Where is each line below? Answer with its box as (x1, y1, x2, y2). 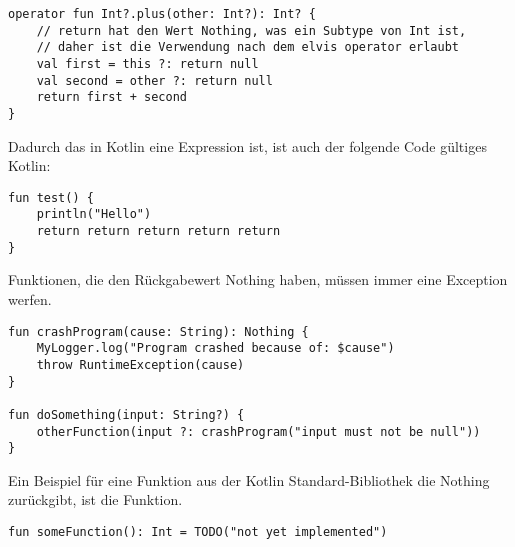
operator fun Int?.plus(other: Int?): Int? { (8, 7, 316, 21)
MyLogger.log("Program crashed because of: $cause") (36, 341, 395, 356)
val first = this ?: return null (36, 56, 259, 71)
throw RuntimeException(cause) (36, 357, 245, 372)
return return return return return (36, 224, 281, 239)
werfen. (8, 289, 52, 309)
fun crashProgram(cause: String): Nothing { (8, 324, 309, 339)
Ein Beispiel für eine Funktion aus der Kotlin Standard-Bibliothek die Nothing (8, 469, 490, 490)
